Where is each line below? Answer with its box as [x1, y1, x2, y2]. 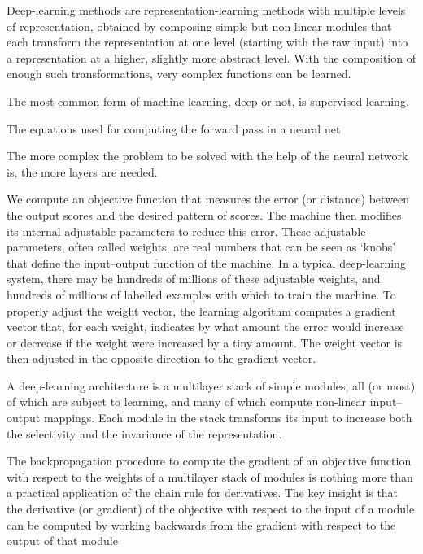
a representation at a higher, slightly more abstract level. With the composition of [7, 49, 416, 66]
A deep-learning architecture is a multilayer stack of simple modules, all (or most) [7, 377, 416, 394]
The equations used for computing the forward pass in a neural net [7, 120, 341, 137]
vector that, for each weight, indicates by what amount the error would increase [7, 318, 404, 335]
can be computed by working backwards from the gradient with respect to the [7, 516, 396, 533]
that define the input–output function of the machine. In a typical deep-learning [7, 254, 406, 271]
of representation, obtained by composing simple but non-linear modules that [7, 17, 392, 34]
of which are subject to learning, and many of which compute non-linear [7, 393, 366, 410]
